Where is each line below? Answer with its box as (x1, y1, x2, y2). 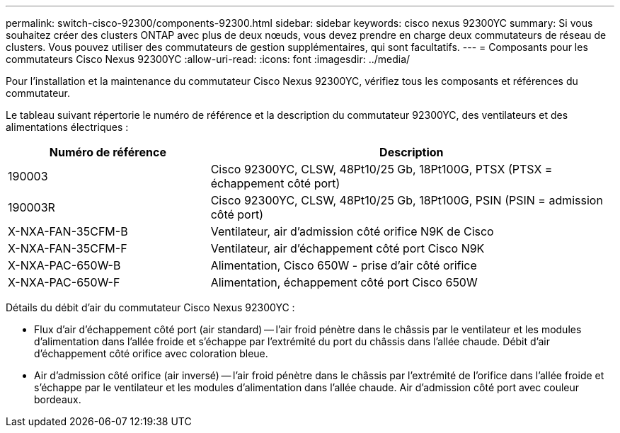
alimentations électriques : (6, 121, 129, 133)
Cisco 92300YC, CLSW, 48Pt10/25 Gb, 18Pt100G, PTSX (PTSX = (210, 162, 553, 176)
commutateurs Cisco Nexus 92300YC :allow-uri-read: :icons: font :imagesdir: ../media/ (6, 53, 411, 65)
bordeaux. (34, 393, 81, 405)
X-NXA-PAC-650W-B (8, 258, 121, 272)
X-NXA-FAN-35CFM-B (8, 224, 128, 238)
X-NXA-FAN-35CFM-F (8, 241, 127, 255)
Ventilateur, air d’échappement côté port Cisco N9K (210, 241, 485, 255)
